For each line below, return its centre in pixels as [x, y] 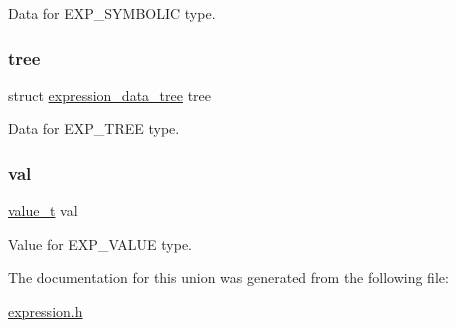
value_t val [43, 210]
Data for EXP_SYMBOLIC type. [112, 13]
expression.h [45, 311]
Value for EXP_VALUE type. [100, 243]
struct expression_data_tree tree [109, 94]
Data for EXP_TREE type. [94, 128]
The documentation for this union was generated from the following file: [228, 277]
